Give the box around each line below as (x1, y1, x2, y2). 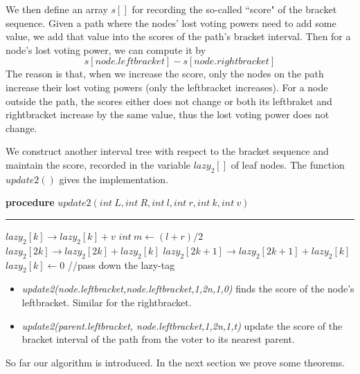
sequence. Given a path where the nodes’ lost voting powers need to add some (6, 15, 336, 30)
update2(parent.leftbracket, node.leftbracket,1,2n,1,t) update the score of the (21, 318, 343, 333)
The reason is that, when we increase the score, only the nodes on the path (6, 66, 324, 81)
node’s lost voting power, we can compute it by (6, 42, 206, 57)
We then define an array (6, 2, 108, 16)
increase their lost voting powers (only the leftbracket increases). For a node (6, 80, 328, 94)
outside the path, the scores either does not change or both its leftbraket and (6, 93, 332, 108)
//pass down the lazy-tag (68, 257, 175, 272)
